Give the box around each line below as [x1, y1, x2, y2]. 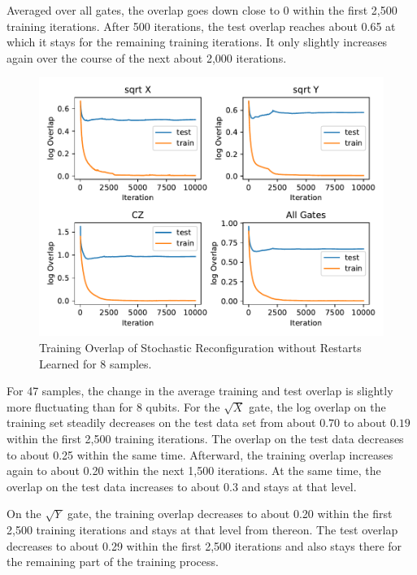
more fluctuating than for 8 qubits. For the [7, 398, 220, 415]
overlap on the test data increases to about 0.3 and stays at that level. [7, 477, 357, 494]
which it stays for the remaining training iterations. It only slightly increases [7, 33, 388, 50]
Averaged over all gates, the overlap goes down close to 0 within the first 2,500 [7, 2, 397, 18]
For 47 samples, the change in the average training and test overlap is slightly [7, 382, 393, 399]
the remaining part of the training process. [7, 553, 219, 570]
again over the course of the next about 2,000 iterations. [7, 49, 287, 66]
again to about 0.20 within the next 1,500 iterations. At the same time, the [7, 462, 381, 479]
